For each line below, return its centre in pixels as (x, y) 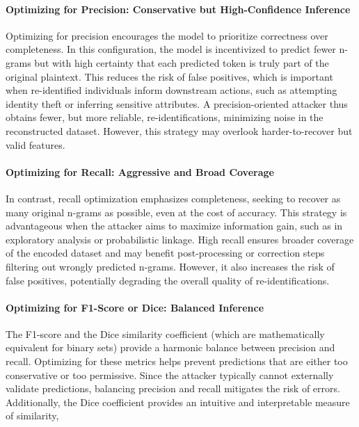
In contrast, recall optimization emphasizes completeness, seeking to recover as (173, 198)
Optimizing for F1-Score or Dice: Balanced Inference (135, 307)
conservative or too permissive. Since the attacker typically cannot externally (170, 374)
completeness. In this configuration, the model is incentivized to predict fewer (171, 49)
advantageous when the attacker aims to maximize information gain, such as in (174, 226)
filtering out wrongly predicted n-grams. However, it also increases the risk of (170, 266)
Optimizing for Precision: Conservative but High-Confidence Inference (178, 9)
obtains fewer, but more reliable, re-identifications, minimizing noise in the (165, 117)
